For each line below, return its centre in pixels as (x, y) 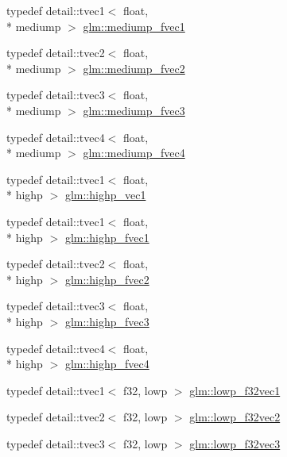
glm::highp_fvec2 (107, 279)
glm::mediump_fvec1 (134, 26)
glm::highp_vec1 (105, 195)
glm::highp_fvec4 (107, 364)
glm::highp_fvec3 (107, 321)
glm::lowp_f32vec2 (235, 417)
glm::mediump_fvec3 (134, 110)
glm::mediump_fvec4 (134, 153)
